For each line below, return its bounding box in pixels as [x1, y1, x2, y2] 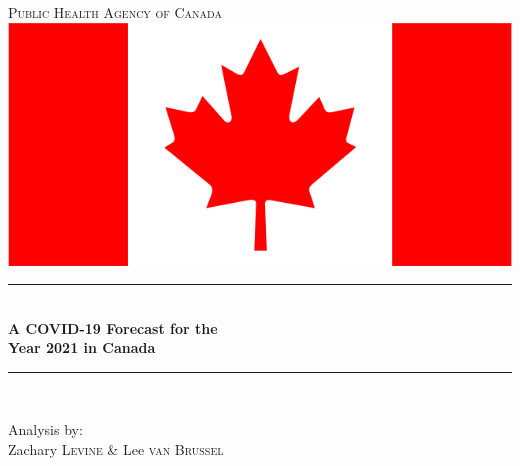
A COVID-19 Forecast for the [8, 317, 218, 338]
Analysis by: [8, 419, 83, 440]
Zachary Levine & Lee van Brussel [8, 439, 224, 460]
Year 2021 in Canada [8, 337, 156, 358]
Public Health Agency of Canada [8, 2, 222, 22]
